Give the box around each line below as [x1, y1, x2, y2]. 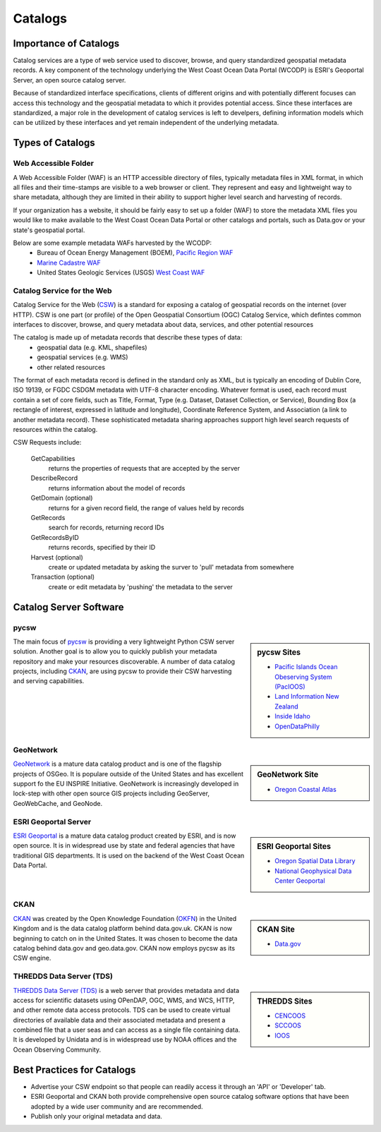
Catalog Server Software [13, 601, 124, 613]
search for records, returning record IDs [48, 523, 165, 532]
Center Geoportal [274, 877, 325, 885]
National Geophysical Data [274, 867, 352, 875]
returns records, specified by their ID [48, 543, 156, 552]
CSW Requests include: [13, 438, 82, 447]
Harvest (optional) [30, 553, 84, 561]
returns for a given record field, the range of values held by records [48, 503, 245, 512]
